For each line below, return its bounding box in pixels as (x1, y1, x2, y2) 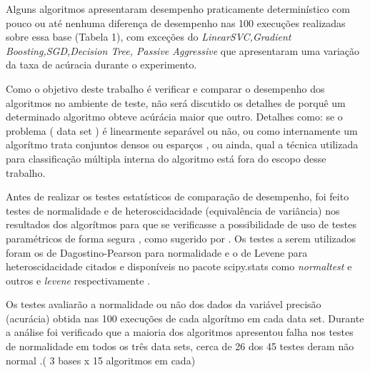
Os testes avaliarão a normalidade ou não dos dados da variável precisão (6, 297, 321, 312)
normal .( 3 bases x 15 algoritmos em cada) (6, 352, 196, 367)
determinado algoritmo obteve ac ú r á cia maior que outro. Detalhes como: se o (6, 109, 343, 124)
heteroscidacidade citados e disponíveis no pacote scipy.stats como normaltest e (6, 259, 352, 274)
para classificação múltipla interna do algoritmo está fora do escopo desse (6, 150, 326, 165)
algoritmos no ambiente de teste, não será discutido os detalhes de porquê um (6, 95, 346, 110)
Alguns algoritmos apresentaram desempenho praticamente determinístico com (6, 1, 350, 16)
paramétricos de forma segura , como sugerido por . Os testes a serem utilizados (6, 230, 356, 245)
